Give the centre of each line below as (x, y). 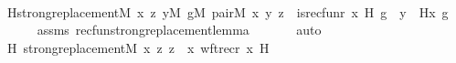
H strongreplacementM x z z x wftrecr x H (138, 47)
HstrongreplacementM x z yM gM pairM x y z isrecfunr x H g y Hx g (228, 11)
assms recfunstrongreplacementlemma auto (179, 30)
